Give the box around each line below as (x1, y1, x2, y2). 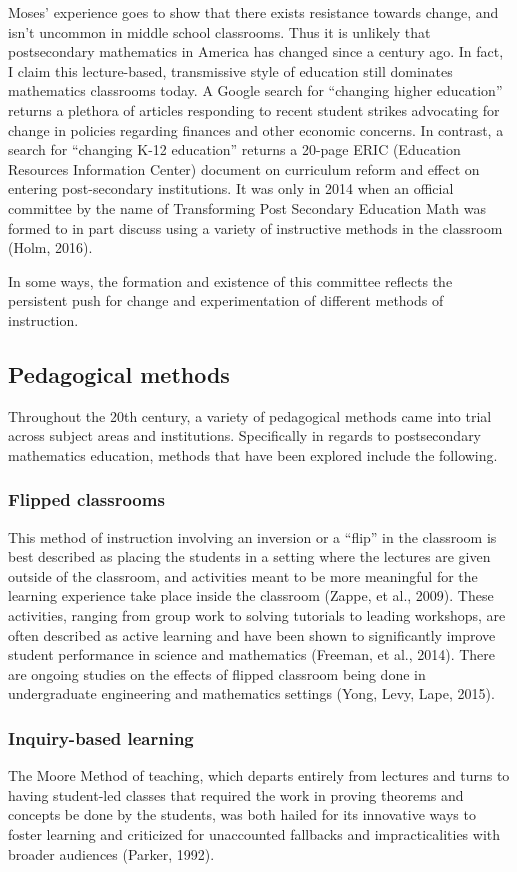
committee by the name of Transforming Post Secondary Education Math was (8, 197, 486, 218)
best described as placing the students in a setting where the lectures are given (8, 546, 491, 567)
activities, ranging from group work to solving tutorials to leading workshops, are (8, 605, 506, 626)
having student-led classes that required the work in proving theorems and (8, 784, 464, 805)
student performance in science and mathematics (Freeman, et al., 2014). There (8, 644, 496, 665)
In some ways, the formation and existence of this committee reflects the (8, 270, 453, 291)
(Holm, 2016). (8, 237, 93, 258)
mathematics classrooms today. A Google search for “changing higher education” (8, 80, 503, 101)
